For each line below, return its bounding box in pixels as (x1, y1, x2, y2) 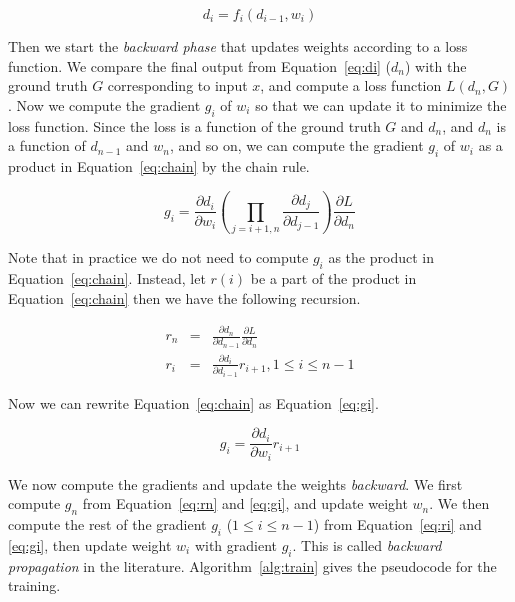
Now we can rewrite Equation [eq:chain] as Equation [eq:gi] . (8, 392, 379, 413)
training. (8, 575, 61, 596)
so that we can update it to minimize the (255, 94, 507, 115)
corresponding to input (107, 75, 248, 96)
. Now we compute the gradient (8, 94, 201, 115)
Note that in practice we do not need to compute (8, 247, 309, 268)
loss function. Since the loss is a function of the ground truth (8, 115, 381, 136)
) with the (404, 55, 467, 76)
